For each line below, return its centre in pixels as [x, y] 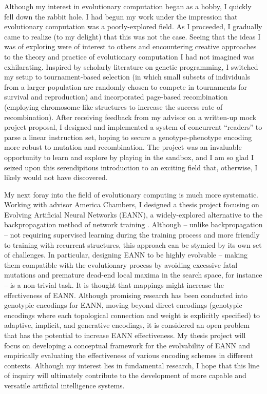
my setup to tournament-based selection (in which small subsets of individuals [127, 77]
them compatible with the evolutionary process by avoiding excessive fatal [121, 264]
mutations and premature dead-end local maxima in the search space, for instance [133, 275]
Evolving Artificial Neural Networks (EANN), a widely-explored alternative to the [133, 214]
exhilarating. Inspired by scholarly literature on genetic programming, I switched [131, 66]
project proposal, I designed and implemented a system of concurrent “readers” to [133, 127]
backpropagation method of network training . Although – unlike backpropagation [133, 224]
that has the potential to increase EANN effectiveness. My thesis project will [125, 335]
